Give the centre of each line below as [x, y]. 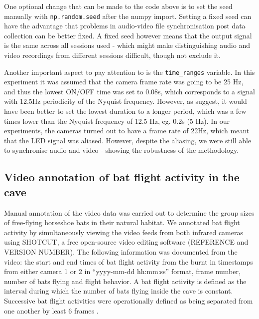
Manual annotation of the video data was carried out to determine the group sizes [129, 212]
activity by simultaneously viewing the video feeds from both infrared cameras [124, 232]
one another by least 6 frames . [51, 310]
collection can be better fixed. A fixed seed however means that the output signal [128, 35]
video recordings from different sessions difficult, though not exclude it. [112, 55]
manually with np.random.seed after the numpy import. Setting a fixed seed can [128, 16]
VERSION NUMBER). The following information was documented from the [121, 252]
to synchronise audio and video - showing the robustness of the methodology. [122, 150]
